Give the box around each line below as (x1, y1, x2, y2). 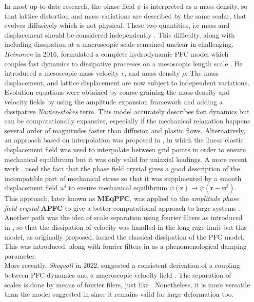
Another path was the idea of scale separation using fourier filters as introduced (4, 212, 243, 222)
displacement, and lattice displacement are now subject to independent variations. (4, 77, 250, 87)
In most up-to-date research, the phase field (4, 1, 135, 11)
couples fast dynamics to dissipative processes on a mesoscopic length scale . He (4, 58, 243, 68)
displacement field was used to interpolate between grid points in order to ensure (4, 144, 246, 154)
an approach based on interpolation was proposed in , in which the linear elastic (4, 135, 244, 145)
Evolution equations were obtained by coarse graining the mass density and (4, 87, 230, 97)
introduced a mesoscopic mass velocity (4, 68, 119, 78)
